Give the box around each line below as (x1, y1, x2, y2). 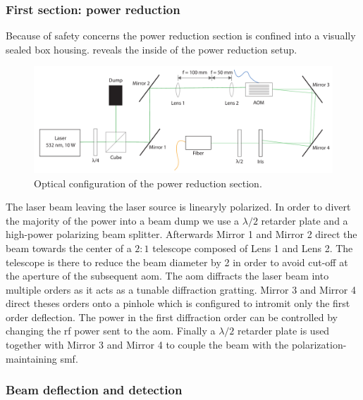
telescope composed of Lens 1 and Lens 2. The (152, 240, 353, 255)
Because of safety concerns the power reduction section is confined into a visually (6, 28, 356, 43)
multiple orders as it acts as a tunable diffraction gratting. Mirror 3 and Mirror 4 (6, 282, 356, 296)
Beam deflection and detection (6, 381, 183, 399)
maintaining (6, 351, 57, 365)
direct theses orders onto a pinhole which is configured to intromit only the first (6, 296, 350, 311)
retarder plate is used (237, 323, 330, 338)
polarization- (291, 337, 347, 352)
